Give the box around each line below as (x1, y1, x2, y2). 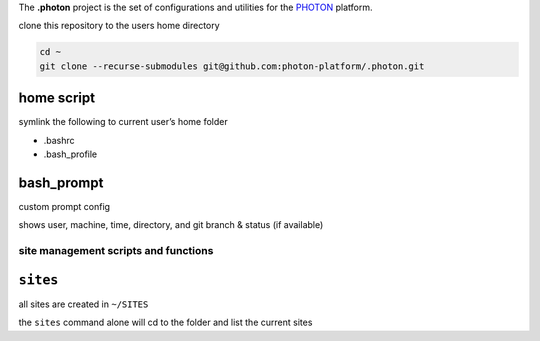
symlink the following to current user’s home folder (18, 116, 229, 128)
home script (18, 90, 95, 107)
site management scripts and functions (18, 244, 214, 258)
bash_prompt (18, 174, 104, 191)
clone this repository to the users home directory (18, 20, 220, 32)
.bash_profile (43, 148, 98, 160)
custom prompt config (18, 200, 110, 212)
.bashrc (43, 134, 75, 146)
